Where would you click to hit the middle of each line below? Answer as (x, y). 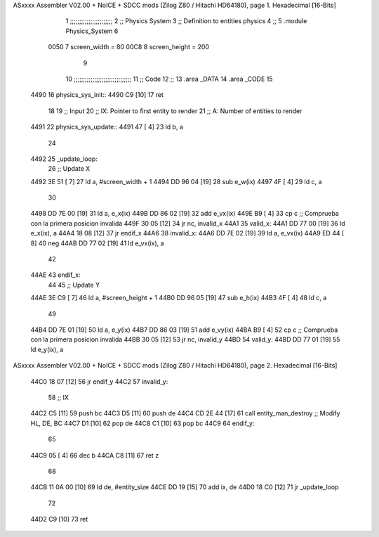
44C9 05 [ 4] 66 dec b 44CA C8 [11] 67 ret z (95, 455)
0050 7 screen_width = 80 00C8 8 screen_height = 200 (129, 47)
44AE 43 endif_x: (55, 275)
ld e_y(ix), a (47, 349)
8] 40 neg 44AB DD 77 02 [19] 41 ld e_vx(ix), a (97, 243)
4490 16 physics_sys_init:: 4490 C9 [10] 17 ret (97, 95)
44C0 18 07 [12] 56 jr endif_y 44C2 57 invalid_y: (99, 381)
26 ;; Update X (69, 169)
